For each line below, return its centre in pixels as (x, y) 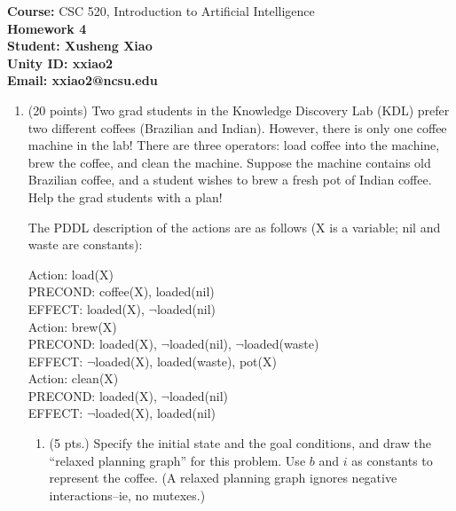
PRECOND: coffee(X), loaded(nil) (121, 291)
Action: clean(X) (73, 378)
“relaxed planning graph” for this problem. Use (177, 460)
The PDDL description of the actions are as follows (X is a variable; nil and (234, 227)
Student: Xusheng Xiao (80, 46)
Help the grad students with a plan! (125, 197)
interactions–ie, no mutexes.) (127, 495)
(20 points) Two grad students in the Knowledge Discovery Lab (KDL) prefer (239, 110)
